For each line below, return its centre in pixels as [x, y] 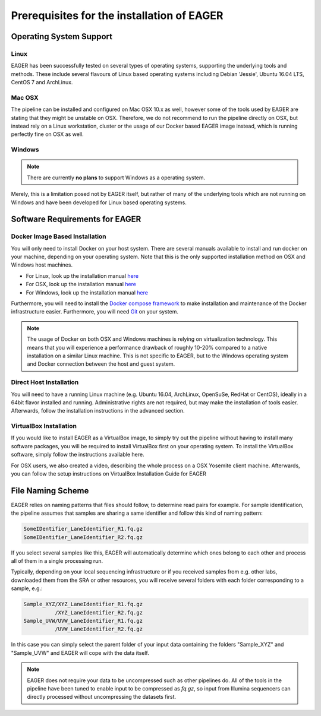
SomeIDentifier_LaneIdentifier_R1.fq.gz [83, 529]
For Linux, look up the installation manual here [82, 275]
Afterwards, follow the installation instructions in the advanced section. [98, 411]
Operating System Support [62, 37]
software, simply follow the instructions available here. [78, 455]
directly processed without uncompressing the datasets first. [102, 697]
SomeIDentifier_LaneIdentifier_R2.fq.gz [83, 537]
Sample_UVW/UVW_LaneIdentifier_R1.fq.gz [83, 621]
